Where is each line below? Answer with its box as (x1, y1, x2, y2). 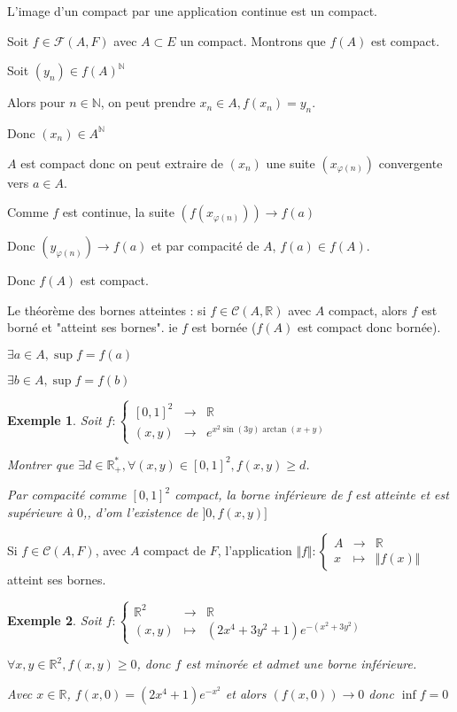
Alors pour (7, 93, 66, 112)
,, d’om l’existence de (83, 502, 198, 521)
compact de (143, 541, 206, 560)
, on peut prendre (100, 93, 196, 112)
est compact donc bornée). (297, 318, 441, 337)
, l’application (217, 541, 292, 560)
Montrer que (7, 454, 74, 473)
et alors (225, 685, 267, 703)
